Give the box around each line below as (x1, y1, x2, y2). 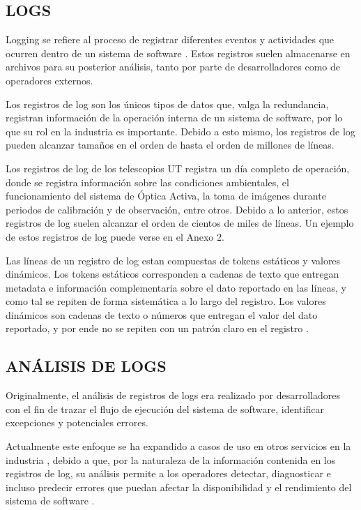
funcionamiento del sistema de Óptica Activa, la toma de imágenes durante (6, 188, 326, 203)
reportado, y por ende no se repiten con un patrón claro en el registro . (6, 321, 309, 336)
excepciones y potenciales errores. (6, 415, 148, 430)
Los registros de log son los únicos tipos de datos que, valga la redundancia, (6, 96, 329, 111)
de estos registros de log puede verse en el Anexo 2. (6, 229, 224, 243)
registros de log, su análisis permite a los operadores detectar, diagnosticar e (6, 466, 331, 481)
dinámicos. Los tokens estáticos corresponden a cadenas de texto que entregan (6, 267, 339, 281)
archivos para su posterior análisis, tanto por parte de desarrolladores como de (6, 59, 341, 74)
